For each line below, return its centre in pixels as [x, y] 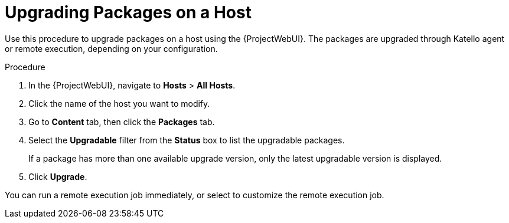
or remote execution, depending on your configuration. [111, 48]
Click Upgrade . [58, 176]
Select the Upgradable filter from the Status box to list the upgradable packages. [187, 140]
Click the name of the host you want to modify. [119, 103]
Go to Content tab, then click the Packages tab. [122, 122]
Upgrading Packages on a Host [128, 12]
